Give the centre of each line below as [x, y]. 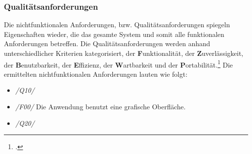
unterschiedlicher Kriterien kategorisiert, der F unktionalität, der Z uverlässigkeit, [124, 53]
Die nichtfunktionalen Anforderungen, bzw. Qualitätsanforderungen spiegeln [117, 25]
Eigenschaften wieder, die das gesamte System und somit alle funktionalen [114, 34]
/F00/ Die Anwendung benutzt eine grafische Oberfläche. [100, 107]
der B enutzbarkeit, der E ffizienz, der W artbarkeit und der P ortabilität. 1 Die [118, 64]
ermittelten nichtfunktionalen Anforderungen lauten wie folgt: [96, 74]
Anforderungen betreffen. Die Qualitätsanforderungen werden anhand [107, 43]
